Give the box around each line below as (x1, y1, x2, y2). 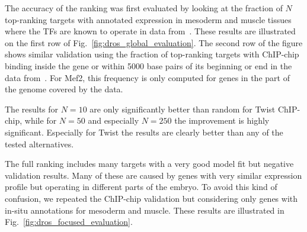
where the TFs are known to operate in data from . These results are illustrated (5, 25, 296, 37)
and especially (88, 114, 139, 127)
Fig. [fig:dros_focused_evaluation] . (5, 215, 133, 228)
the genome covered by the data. (5, 83, 123, 95)
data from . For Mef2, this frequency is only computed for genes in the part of (5, 71, 290, 83)
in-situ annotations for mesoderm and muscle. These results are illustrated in (5, 204, 284, 216)
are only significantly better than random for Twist (89, 102, 276, 115)
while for (24, 114, 57, 127)
